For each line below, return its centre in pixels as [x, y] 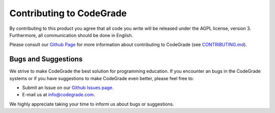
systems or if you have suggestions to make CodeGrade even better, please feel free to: [102, 78]
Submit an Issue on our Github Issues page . [68, 88]
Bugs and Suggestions [46, 59]
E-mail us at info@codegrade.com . [59, 95]
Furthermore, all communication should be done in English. [71, 35]
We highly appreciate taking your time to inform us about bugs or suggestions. [92, 104]
